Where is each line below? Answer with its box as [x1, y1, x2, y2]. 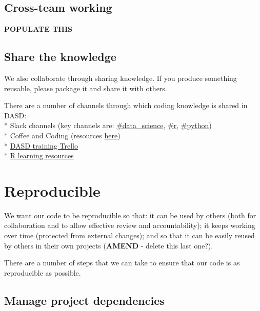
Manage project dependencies [4, 292, 165, 308]
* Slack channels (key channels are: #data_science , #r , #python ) [4, 120, 212, 131]
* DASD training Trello [4, 140, 78, 151]
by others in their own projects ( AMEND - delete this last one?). [4, 240, 213, 251]
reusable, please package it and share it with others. [4, 82, 167, 93]
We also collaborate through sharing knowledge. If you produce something [4, 73, 237, 83]
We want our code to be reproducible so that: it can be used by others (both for [4, 210, 256, 220]
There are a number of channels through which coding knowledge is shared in [4, 100, 248, 111]
